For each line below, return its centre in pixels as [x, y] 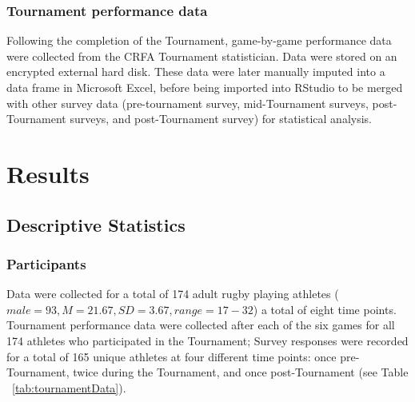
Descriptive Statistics [96, 224]
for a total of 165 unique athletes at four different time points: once [172, 356]
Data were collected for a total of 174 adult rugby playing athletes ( [173, 294]
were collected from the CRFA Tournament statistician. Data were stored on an [202, 56]
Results [48, 173]
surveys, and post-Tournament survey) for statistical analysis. [221, 119]
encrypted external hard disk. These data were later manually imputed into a [196, 72]
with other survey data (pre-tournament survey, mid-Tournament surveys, [188, 103]
